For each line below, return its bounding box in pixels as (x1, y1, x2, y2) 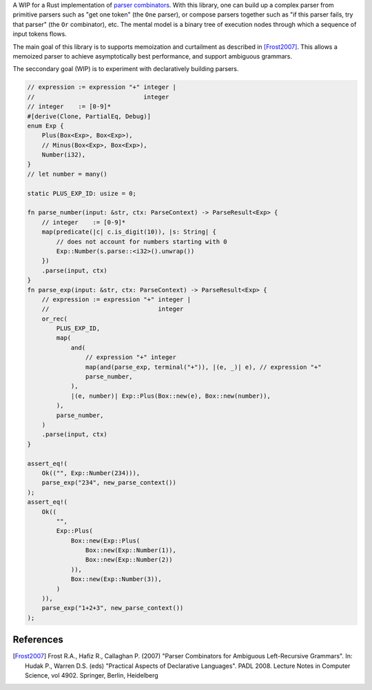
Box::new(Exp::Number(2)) (85, 556, 173, 564)
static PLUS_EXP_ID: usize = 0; (27, 190, 137, 197)
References (12, 634, 63, 646)
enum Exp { (27, 121, 64, 130)
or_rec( (41, 314, 68, 323)
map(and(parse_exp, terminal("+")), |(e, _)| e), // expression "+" (85, 363, 322, 371)
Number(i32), (41, 151, 86, 159)
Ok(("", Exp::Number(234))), (41, 469, 141, 477)
